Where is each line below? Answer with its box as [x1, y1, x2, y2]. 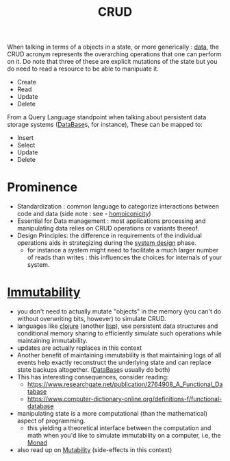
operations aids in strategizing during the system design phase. [16, 239, 196, 247]
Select [16, 141, 36, 150]
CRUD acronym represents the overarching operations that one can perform [7, 50, 222, 58]
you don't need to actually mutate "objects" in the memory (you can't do [16, 307, 221, 316]
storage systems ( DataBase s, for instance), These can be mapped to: [7, 121, 203, 129]
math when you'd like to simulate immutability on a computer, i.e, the [27, 432, 221, 440]
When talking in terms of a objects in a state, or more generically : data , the [7, 43, 219, 51]
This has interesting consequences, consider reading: [16, 373, 169, 381]
